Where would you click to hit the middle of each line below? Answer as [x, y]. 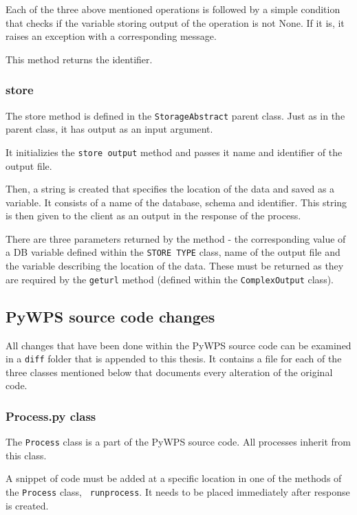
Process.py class [51, 416]
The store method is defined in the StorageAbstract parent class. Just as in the [175, 115]
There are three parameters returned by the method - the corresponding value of [176, 238]
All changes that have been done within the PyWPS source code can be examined [178, 345]
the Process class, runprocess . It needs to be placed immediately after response [178, 492]
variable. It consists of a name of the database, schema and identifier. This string [176, 202]
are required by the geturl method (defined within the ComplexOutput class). [170, 279]
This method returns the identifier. [79, 59]
